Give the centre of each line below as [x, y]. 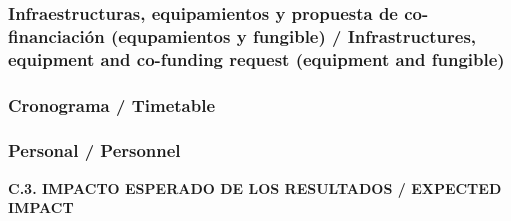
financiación [56, 35]
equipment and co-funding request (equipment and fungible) [256, 58]
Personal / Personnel [94, 150]
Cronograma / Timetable [112, 104]
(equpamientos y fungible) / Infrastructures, [293, 35]
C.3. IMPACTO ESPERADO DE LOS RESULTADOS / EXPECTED [255, 187]
